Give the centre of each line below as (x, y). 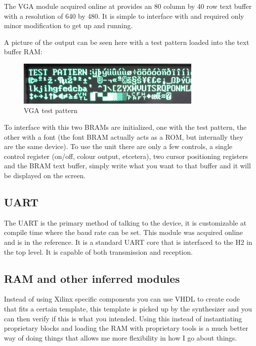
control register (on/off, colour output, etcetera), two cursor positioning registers (126, 156)
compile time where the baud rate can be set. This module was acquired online (124, 232)
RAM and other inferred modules (92, 278)
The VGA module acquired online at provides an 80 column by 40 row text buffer (128, 6)
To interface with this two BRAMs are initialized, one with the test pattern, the (125, 127)
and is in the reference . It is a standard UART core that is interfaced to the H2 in (128, 242)
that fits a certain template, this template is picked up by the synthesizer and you (128, 308)
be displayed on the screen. (45, 175)
